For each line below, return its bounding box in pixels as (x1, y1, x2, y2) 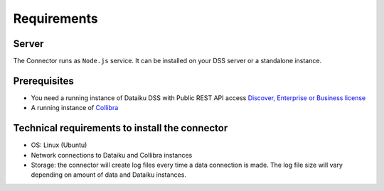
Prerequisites (13, 75, 74, 87)
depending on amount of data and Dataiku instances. (31, 170, 186, 179)
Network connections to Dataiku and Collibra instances (31, 151, 193, 159)
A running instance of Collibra (31, 104, 119, 112)
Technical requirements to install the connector (13, 122, 228, 134)
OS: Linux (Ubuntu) (31, 141, 87, 149)
